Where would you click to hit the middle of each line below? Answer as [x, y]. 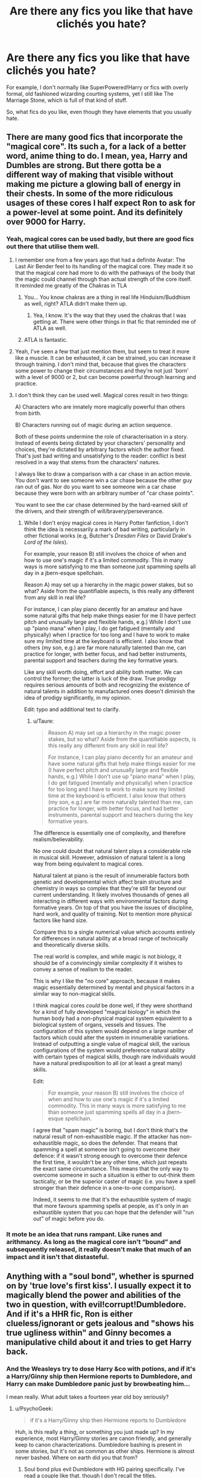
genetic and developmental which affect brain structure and [107, 882]
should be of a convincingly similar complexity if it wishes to [108, 963]
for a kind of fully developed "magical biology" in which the [107, 1011]
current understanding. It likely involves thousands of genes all [111, 895]
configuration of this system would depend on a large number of [113, 1031]
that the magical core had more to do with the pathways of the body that [105, 272]
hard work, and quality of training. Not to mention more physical [112, 914]
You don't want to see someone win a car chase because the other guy [103, 480]
